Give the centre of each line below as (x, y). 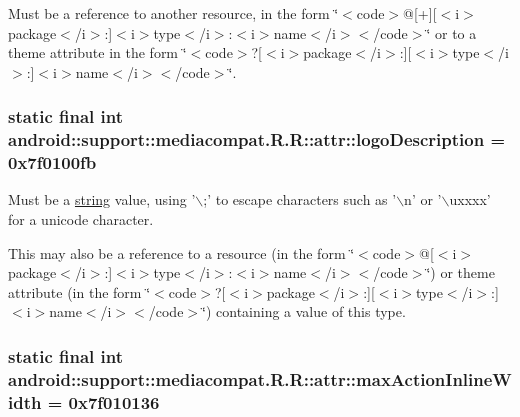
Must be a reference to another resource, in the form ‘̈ (173, 13)
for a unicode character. (81, 219)
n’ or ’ (423, 199)
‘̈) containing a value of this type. (304, 311)
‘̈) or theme (460, 272)
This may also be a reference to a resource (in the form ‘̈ (181, 252)
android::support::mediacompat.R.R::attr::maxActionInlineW (260, 378)
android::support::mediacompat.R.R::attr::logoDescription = (257, 139)
